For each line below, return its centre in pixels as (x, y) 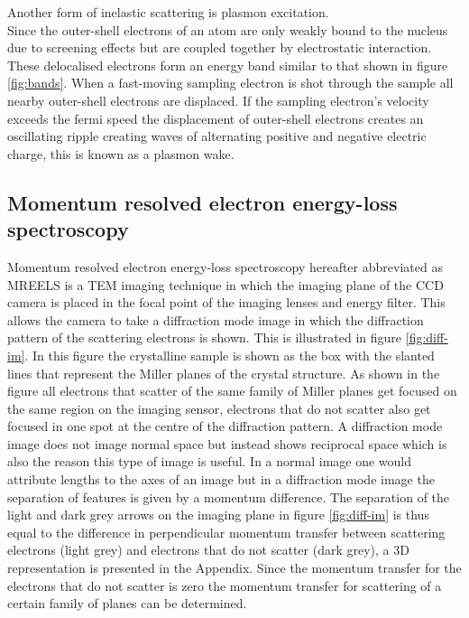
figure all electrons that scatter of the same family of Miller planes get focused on (232, 391)
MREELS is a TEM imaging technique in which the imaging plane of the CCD (225, 284)
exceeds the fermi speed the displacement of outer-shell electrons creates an (216, 118)
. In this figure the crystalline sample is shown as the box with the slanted (230, 355)
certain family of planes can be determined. (127, 603)
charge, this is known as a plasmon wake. (121, 153)
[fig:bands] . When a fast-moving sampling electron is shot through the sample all (230, 83)
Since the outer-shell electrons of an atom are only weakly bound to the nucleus (228, 29)
